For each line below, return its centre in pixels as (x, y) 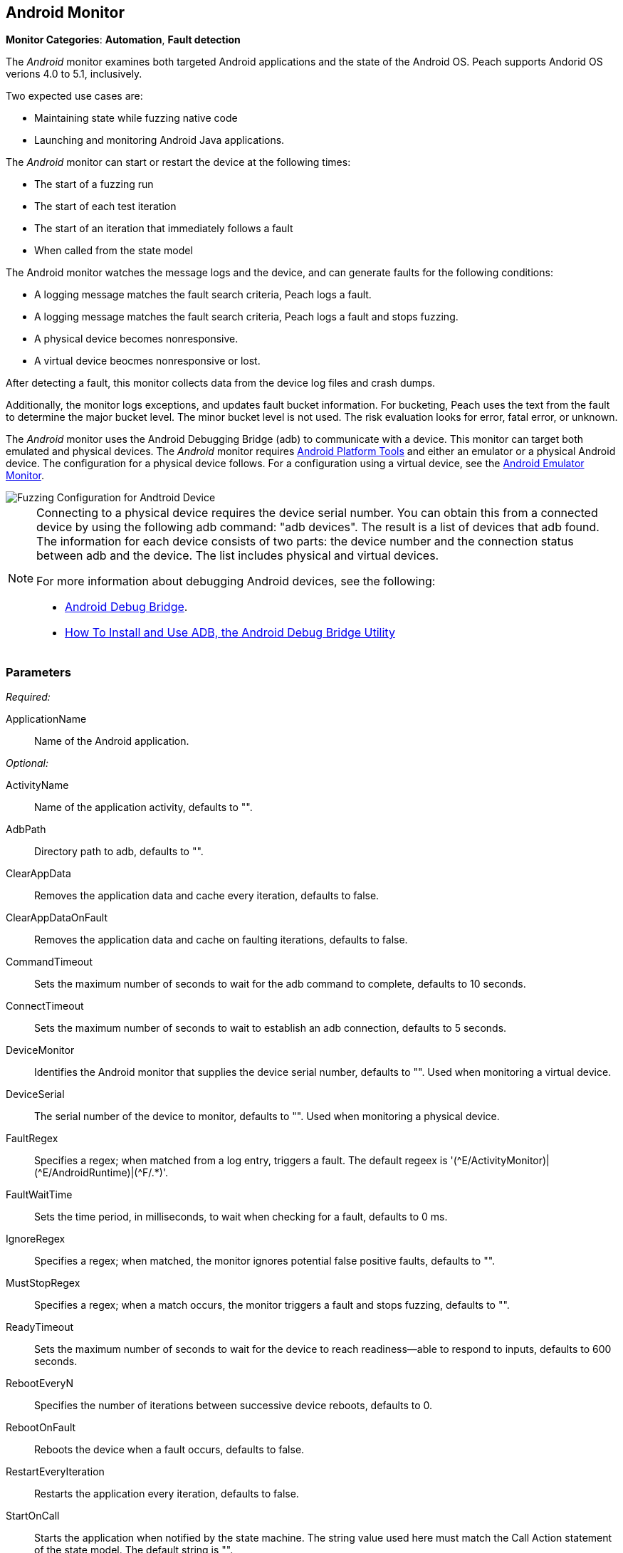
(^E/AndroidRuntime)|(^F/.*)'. (101, 1173)
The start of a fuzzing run (94, 184)
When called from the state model (114, 251)
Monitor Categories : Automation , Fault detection (123, 40)
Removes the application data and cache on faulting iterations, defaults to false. (221, 940)
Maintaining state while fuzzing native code (136, 118)
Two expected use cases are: (74, 96)
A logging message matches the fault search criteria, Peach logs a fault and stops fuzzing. (246, 317)
